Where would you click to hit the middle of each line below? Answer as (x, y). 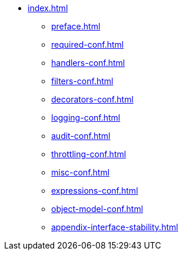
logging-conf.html (86, 117)
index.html (48, 8)
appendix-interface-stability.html (115, 227)
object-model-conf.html (97, 209)
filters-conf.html (82, 81)
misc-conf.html (81, 172)
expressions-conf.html (95, 191)
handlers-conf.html (88, 63)
